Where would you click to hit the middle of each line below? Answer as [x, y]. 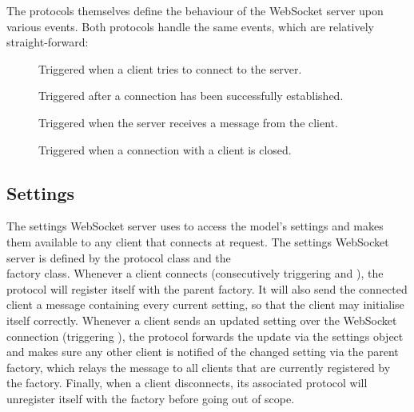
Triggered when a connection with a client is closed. [165, 149]
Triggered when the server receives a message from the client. [188, 122]
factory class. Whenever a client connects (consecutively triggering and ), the [195, 273]
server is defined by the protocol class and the [119, 257]
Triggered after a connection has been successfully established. [191, 96]
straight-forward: [48, 42]
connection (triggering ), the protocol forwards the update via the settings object [205, 336]
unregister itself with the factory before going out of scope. [151, 398]
